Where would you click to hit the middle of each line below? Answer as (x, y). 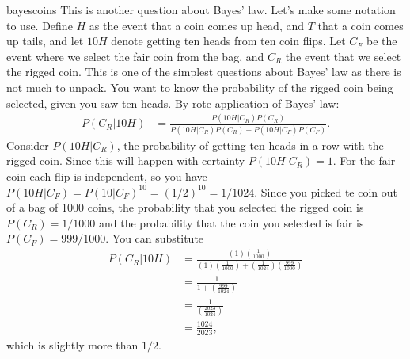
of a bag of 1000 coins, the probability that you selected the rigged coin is (185, 207)
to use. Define (40, 25)
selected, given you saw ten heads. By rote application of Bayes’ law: (173, 103)
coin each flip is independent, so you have (107, 176)
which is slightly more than (72, 344)
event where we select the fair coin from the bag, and (135, 56)
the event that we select (343, 56)
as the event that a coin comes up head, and (197, 25)
